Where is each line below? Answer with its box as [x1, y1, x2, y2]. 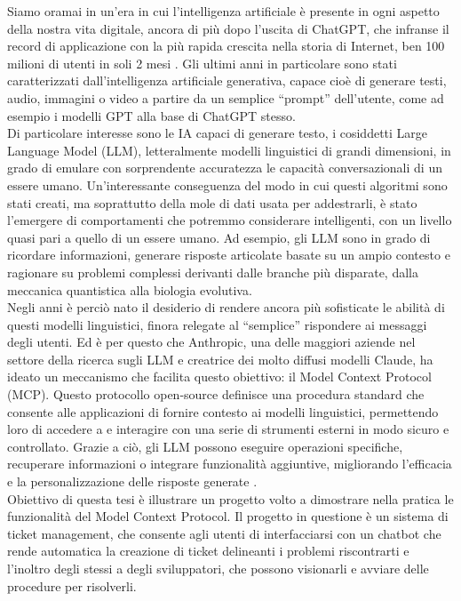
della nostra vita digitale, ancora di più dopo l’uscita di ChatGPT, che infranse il [7, 19, 449, 37]
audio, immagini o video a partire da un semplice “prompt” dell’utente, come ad [7, 88, 444, 107]
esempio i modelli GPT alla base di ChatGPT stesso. [7, 106, 296, 124]
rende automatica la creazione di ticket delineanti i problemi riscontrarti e [7, 541, 409, 560]
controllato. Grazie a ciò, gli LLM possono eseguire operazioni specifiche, [7, 437, 403, 455]
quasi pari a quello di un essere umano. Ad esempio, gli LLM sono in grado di [7, 228, 431, 246]
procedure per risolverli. [7, 576, 137, 595]
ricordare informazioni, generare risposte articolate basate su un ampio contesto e [7, 245, 450, 264]
